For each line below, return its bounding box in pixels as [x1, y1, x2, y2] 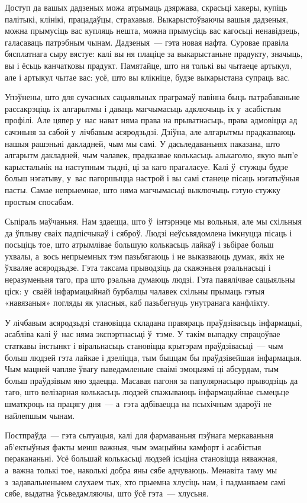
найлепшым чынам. [5, 409, 75, 421]
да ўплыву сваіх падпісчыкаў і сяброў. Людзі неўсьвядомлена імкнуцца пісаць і [5, 226, 292, 239]
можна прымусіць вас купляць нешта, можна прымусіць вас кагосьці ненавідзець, [5, 24, 300, 37]
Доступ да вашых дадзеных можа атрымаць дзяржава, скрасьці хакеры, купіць [5, 1, 287, 13]
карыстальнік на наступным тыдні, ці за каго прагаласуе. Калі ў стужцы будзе [5, 160, 288, 172]
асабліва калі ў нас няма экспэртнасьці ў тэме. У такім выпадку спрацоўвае [5, 328, 280, 340]
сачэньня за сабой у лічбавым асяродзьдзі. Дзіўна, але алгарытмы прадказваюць [5, 125, 296, 137]
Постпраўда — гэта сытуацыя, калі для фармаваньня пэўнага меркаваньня [5, 429, 273, 441]
